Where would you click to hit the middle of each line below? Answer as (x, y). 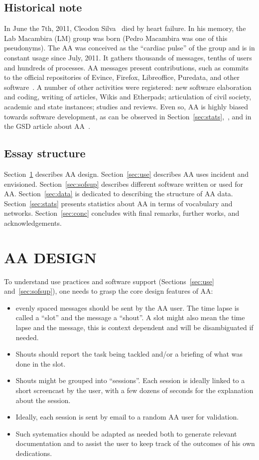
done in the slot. (41, 363)
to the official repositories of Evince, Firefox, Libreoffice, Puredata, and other (122, 77)
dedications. (34, 453)
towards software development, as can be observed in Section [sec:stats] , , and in (128, 116)
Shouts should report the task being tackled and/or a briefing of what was (129, 354)
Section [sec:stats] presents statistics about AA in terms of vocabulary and (118, 203)
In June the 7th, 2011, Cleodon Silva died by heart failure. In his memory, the (125, 28)
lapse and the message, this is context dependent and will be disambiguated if (134, 327)
